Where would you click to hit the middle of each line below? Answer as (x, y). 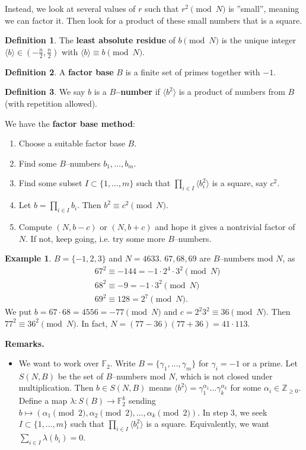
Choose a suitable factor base (72, 143)
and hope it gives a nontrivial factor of (225, 226)
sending (142, 400)
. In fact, (92, 323)
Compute (35, 226)
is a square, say (240, 183)
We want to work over (59, 363)
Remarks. (25, 343)
